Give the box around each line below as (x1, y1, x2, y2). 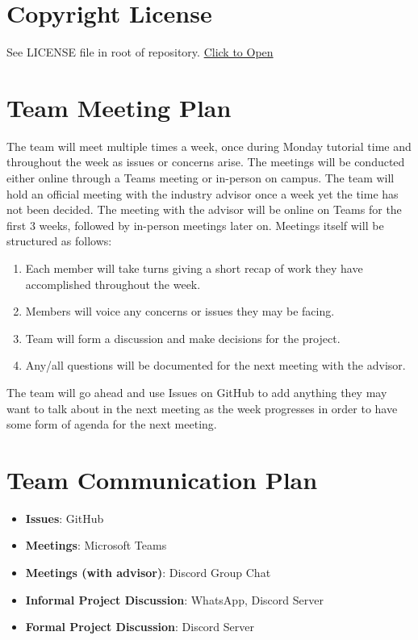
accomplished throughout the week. (25, 275, 201, 292)
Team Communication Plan (6, 462, 318, 496)
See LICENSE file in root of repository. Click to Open (6, 44, 274, 61)
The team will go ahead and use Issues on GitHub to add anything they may (6, 383, 387, 400)
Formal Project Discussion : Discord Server (25, 618, 254, 635)
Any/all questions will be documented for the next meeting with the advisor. (25, 357, 406, 374)
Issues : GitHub (25, 509, 104, 526)
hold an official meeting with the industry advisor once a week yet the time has (6, 185, 399, 202)
